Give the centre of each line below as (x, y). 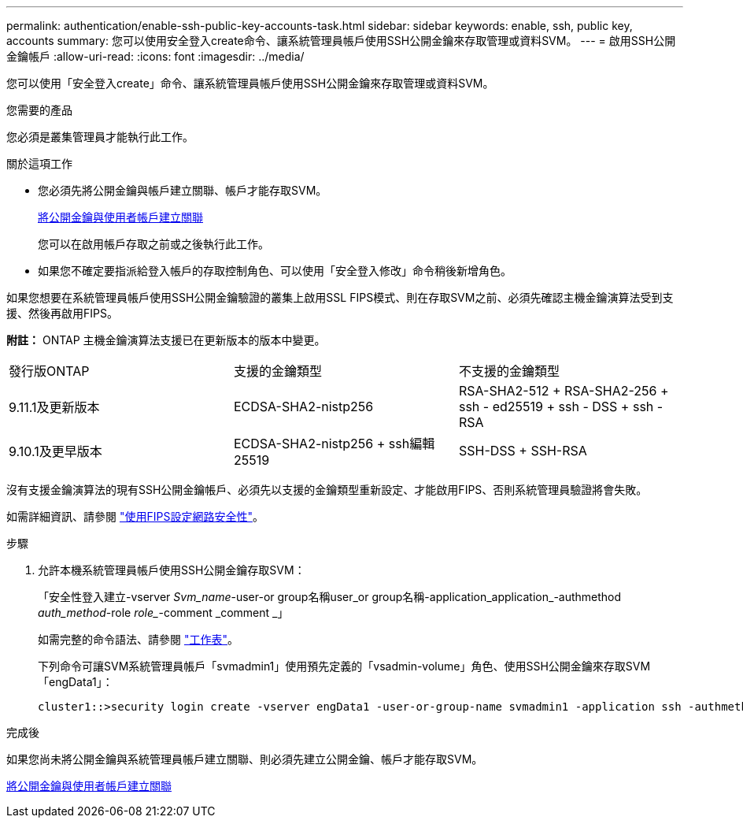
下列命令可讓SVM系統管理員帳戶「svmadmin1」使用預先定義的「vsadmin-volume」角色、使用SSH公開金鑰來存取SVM (344, 666)
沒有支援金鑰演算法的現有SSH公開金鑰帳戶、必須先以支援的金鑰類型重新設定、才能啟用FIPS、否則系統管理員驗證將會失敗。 (327, 490)
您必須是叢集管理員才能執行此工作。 (100, 137)
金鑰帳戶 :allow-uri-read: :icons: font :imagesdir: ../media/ (155, 56)
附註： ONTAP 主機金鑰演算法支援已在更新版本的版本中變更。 (166, 340)
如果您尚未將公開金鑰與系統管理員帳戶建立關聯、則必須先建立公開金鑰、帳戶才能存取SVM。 (245, 759)
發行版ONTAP (49, 371)
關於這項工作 (39, 163)
